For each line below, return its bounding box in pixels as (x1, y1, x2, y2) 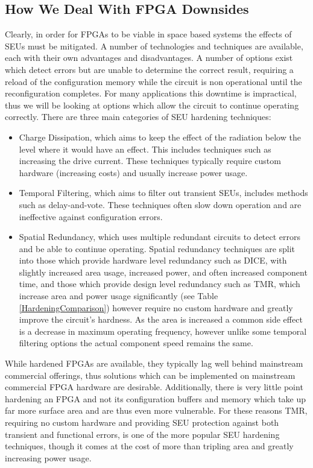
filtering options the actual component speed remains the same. (19, 337, 253, 349)
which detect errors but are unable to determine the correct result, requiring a (5, 63, 294, 75)
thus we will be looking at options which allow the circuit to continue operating (5, 98, 299, 111)
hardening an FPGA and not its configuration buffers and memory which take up (5, 392, 306, 405)
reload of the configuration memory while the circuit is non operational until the (5, 75, 302, 87)
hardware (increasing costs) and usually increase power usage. (19, 166, 248, 179)
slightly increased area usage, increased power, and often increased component (19, 265, 308, 278)
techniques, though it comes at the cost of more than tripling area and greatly (5, 440, 294, 452)
